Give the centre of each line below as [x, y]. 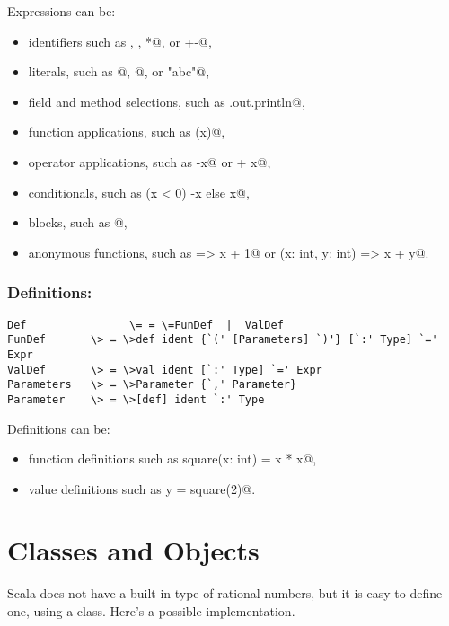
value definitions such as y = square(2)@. [142, 488]
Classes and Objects [133, 550]
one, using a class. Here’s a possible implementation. [151, 611]
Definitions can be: [59, 428]
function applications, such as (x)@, [127, 132]
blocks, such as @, [78, 222]
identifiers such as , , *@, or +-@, [120, 41]
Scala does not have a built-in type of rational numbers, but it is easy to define [225, 593]
